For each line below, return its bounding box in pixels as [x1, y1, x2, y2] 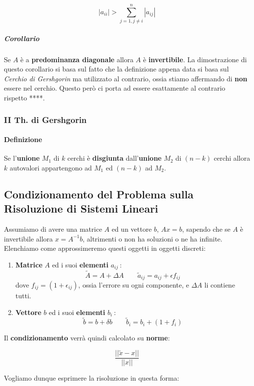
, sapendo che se [182, 224, 231, 234]
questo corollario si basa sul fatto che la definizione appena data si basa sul [4, 64, 229, 74]
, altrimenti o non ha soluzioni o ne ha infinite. [83, 233, 223, 243]
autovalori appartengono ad [9, 162, 92, 172]
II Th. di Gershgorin [4, 113, 87, 125]
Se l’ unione [4, 153, 40, 163]
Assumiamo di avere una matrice [4, 224, 102, 234]
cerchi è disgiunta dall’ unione [67, 153, 162, 163]
